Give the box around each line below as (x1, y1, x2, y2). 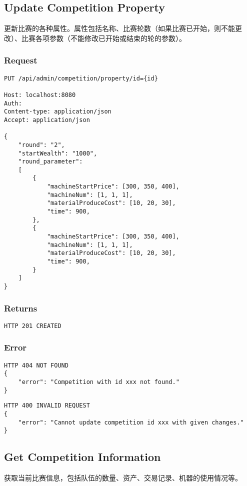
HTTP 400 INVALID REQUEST (4, 402, 90, 409)
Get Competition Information (4, 449, 161, 464)
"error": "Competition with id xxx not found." (18, 378, 179, 386)
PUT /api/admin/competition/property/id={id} (4, 74, 158, 82)
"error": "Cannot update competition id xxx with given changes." (18, 418, 244, 426)
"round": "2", (18, 141, 65, 148)
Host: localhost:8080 (4, 91, 76, 98)
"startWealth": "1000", (18, 149, 97, 157)
